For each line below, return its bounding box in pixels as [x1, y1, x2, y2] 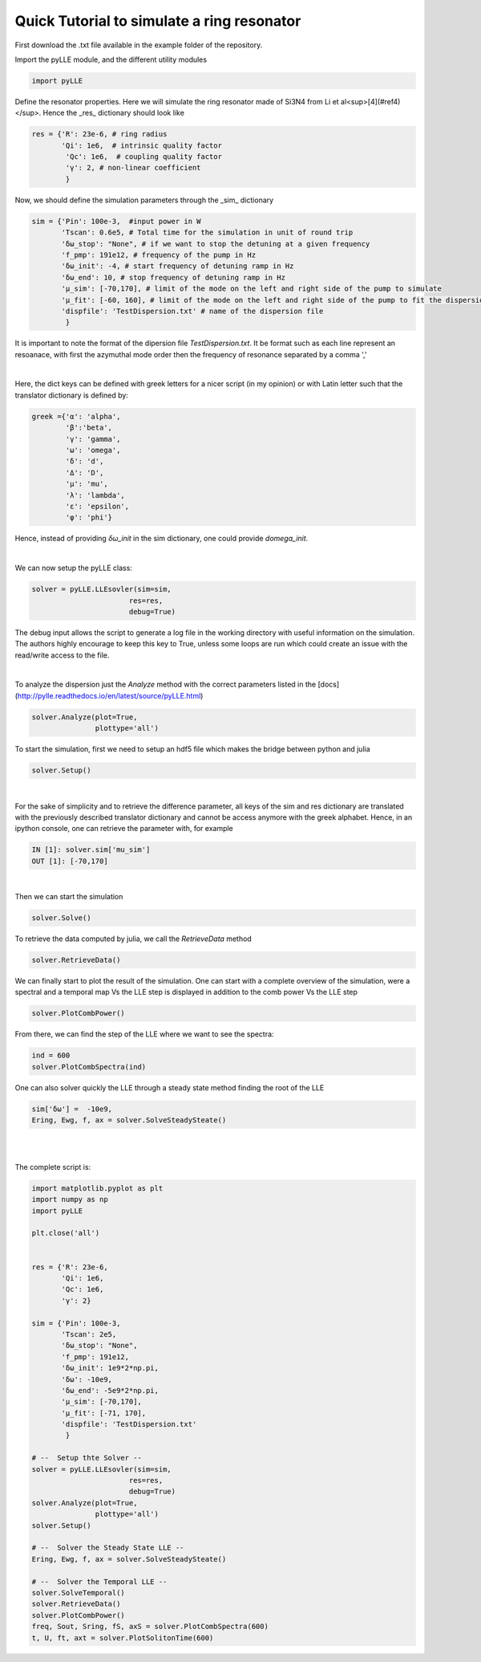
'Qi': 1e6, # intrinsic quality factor [61, 141, 222, 150]
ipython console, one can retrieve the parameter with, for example [14, 824, 234, 833]
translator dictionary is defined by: [14, 390, 128, 400]
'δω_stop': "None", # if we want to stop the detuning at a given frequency [61, 239, 370, 248]
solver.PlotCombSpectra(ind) [31, 1062, 147, 1071]
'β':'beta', [65, 423, 112, 433]
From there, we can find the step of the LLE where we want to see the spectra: [14, 1029, 274, 1039]
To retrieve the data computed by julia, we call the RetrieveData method [14, 934, 252, 943]
